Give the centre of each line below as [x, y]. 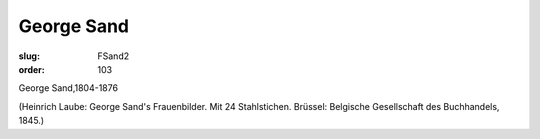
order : [31, 69]
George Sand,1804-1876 [68, 88]
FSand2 [113, 56]
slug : [29, 56]
